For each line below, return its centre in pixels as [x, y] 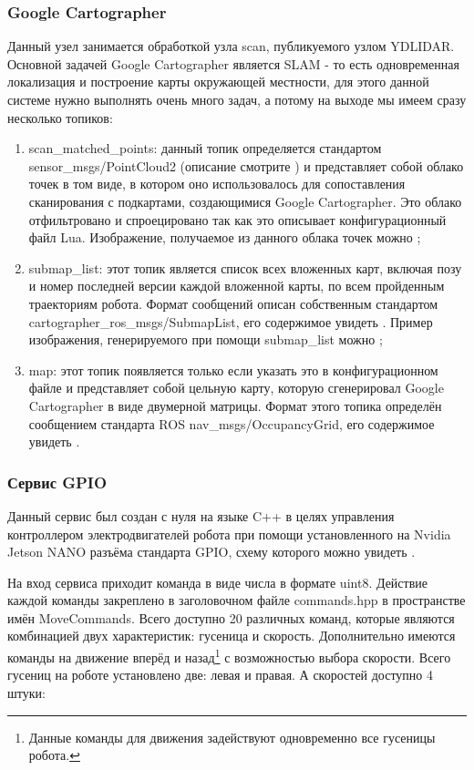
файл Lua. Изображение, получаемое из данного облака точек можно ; [225, 237]
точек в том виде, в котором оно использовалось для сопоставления [217, 184]
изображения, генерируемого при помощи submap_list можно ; [206, 339]
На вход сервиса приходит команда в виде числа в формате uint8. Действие [218, 582]
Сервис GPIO [57, 482]
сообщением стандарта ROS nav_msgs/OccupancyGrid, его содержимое [232, 423]
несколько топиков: [60, 117]
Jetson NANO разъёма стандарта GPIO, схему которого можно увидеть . [211, 552]
